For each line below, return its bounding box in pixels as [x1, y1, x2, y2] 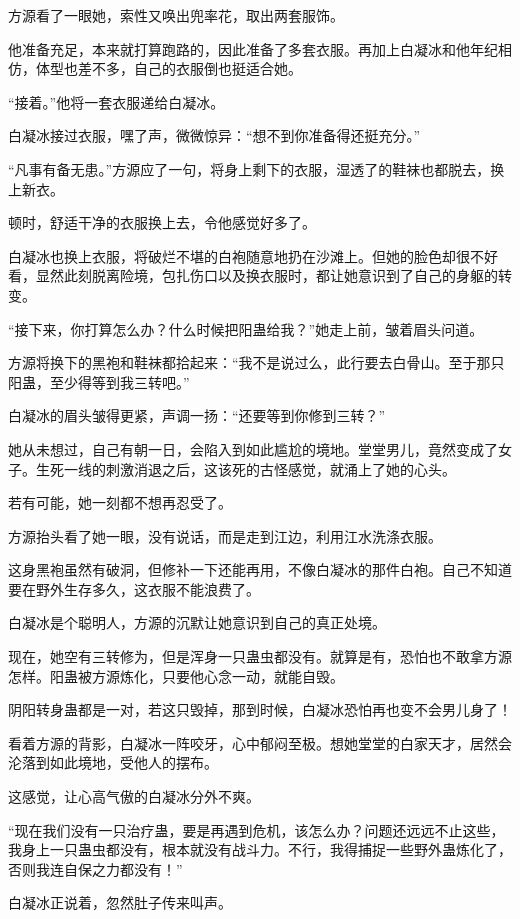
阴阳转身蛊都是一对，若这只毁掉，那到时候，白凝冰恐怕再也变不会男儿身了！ [8, 699, 512, 720]
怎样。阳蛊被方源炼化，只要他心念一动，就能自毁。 [8, 665, 344, 686]
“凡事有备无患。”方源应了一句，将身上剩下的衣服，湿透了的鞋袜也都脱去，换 [8, 158, 505, 179]
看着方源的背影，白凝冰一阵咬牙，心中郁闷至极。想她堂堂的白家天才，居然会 [8, 732, 512, 753]
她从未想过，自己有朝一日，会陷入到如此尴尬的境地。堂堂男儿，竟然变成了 [8, 438, 498, 459]
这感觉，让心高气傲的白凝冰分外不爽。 [8, 786, 260, 807]
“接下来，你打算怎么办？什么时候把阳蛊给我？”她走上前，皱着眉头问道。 [8, 318, 484, 339]
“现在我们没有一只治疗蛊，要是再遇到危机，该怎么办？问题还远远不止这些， [8, 819, 505, 840]
